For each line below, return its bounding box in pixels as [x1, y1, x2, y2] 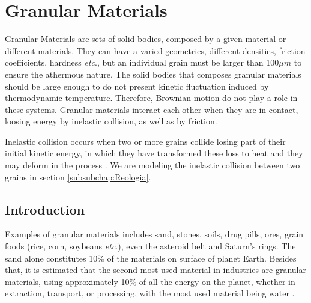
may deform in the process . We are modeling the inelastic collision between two [5, 159, 300, 171]
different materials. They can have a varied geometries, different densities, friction [5, 44, 306, 57]
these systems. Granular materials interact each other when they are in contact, [5, 103, 298, 115]
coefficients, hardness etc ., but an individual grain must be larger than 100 [5, 56, 279, 69]
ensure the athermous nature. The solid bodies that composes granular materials [5, 67, 301, 80]
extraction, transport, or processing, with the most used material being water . [5, 287, 295, 299]
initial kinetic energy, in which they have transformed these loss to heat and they [5, 147, 303, 159]
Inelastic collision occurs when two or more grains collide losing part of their [5, 135, 286, 147]
